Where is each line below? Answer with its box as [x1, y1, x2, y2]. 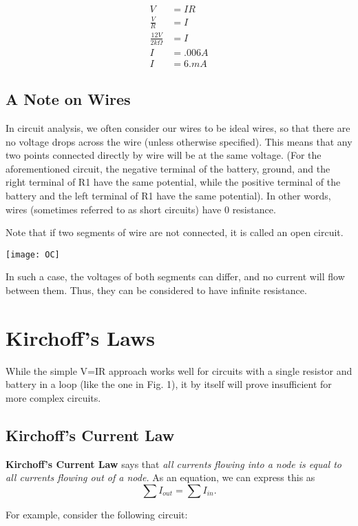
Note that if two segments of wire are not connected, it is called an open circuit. [6, 225, 344, 240]
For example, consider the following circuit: [6, 507, 188, 521]
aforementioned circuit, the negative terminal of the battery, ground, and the [6, 161, 330, 175]
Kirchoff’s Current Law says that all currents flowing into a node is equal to [6, 456, 342, 471]
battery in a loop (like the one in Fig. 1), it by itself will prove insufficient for [6, 377, 332, 391]
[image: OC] [6, 249, 60, 260]
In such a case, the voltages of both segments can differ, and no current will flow [6, 269, 345, 284]
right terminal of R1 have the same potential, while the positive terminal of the [6, 175, 341, 189]
